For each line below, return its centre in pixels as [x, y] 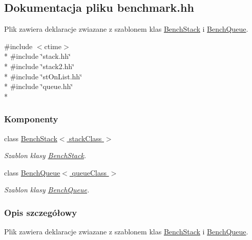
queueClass [89, 172]
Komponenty [31, 119]
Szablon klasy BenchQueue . [47, 190]
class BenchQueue [32, 172]
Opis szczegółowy [41, 212]
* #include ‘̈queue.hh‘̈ [39, 86]
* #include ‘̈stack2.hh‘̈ [39, 66]
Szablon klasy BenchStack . [45, 155]
